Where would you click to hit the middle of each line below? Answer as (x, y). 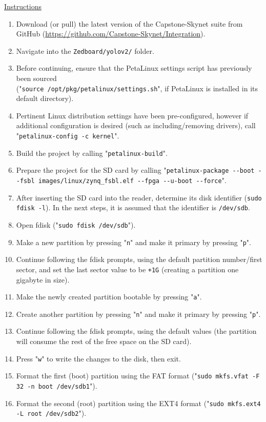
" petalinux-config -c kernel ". (68, 136)
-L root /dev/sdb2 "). (51, 413)
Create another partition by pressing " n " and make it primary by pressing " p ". (138, 314)
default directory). (45, 98)
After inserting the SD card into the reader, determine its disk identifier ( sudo (139, 197)
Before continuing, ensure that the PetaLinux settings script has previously (134, 68)
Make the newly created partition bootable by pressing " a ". (109, 297)
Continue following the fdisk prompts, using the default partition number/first (139, 259)
